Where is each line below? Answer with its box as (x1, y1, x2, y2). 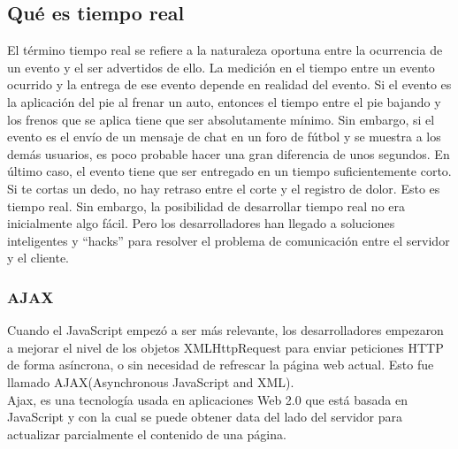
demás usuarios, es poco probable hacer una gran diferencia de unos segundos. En (7, 144, 450, 163)
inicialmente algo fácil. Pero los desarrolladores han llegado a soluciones (7, 214, 395, 232)
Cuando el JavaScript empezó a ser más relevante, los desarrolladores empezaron (7, 321, 444, 339)
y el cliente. (7, 248, 69, 267)
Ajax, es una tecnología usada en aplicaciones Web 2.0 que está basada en (7, 390, 408, 408)
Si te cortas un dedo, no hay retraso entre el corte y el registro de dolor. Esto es (7, 179, 440, 197)
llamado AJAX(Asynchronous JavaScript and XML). (7, 372, 294, 391)
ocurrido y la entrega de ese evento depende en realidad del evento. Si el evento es (7, 75, 452, 94)
